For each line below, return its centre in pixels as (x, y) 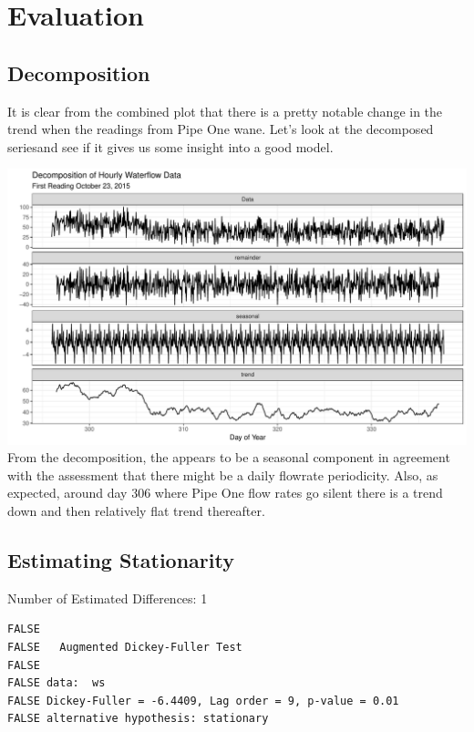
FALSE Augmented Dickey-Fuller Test (125, 647)
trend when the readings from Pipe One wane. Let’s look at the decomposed (221, 129)
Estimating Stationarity (121, 559)
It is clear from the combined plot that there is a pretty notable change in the (225, 111)
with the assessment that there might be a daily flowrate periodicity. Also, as (223, 474)
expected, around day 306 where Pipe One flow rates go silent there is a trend (225, 493)
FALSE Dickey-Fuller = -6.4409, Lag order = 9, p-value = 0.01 (203, 701)
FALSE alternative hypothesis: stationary (138, 719)
